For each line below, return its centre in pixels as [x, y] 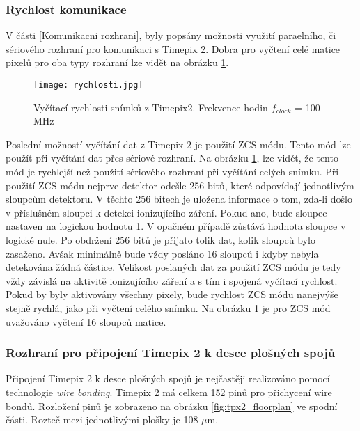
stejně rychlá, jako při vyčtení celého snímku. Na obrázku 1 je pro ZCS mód [168, 307]
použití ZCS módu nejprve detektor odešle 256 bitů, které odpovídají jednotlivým [180, 185]
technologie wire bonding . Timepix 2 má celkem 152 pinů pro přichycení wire [169, 392]
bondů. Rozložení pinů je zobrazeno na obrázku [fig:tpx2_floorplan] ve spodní [172, 406]
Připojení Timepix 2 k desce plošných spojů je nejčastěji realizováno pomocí [168, 378]
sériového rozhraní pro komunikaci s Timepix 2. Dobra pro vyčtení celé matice [173, 48]
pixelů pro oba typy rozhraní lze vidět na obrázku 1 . [117, 62]
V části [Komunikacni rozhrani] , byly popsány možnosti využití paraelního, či [171, 35]
